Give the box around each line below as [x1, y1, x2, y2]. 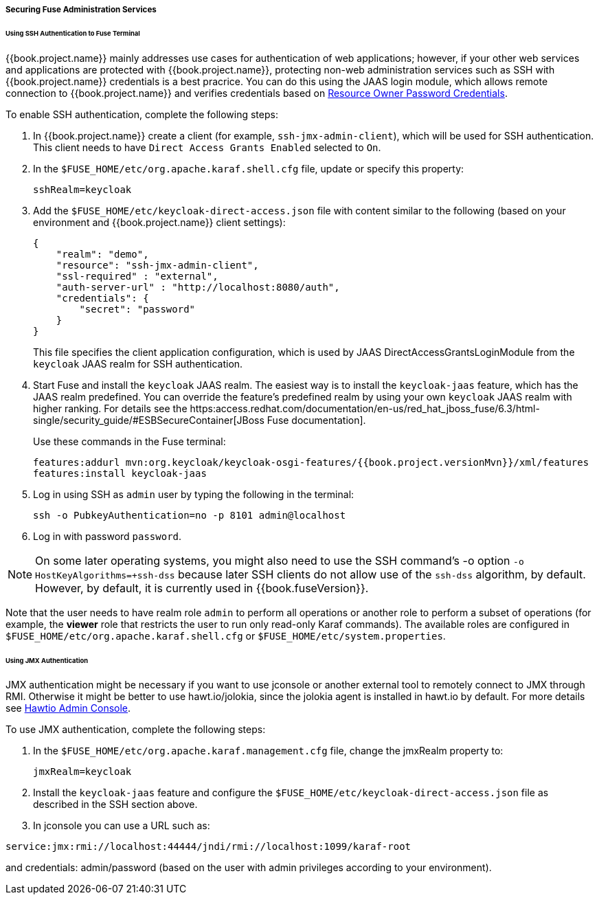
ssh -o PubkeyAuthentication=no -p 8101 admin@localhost [33, 509, 346, 521]
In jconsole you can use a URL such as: [33, 820, 210, 832]
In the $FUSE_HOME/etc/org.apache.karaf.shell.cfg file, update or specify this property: [33, 162, 464, 175]
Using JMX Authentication [5, 656, 89, 664]
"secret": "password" [79, 303, 196, 315]
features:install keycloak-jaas [33, 467, 207, 479]
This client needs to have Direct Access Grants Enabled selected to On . [33, 141, 381, 153]
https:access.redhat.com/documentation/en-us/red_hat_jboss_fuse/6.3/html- [190, 402, 540, 414]
